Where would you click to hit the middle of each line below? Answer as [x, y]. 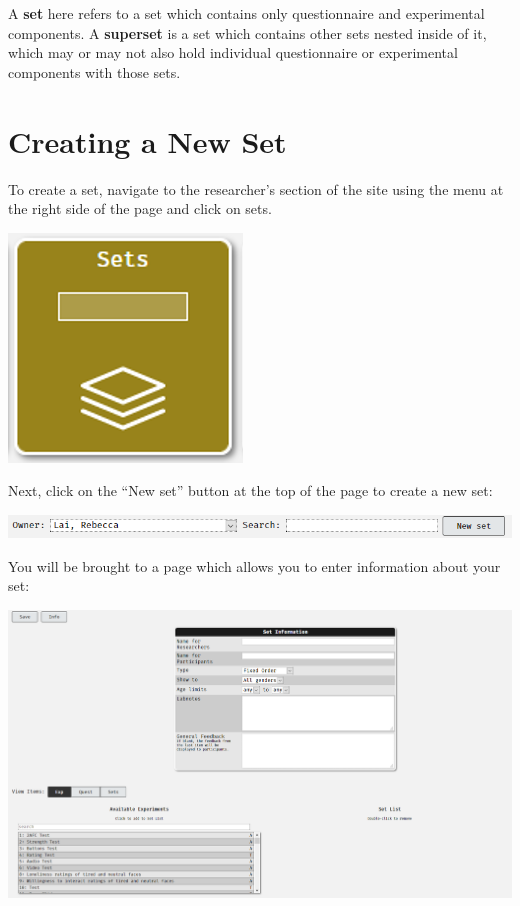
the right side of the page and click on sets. [140, 208]
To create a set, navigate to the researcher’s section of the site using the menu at [256, 188]
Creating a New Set [147, 140]
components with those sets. [94, 71]
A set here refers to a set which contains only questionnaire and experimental [246, 13]
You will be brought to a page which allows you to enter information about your [254, 565]
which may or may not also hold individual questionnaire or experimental [233, 52]
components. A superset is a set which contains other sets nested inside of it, [247, 32]
